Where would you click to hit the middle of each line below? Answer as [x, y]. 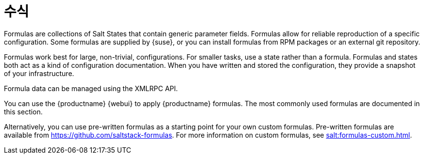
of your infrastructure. [39, 73]
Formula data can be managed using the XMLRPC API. [91, 88]
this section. [23, 111]
